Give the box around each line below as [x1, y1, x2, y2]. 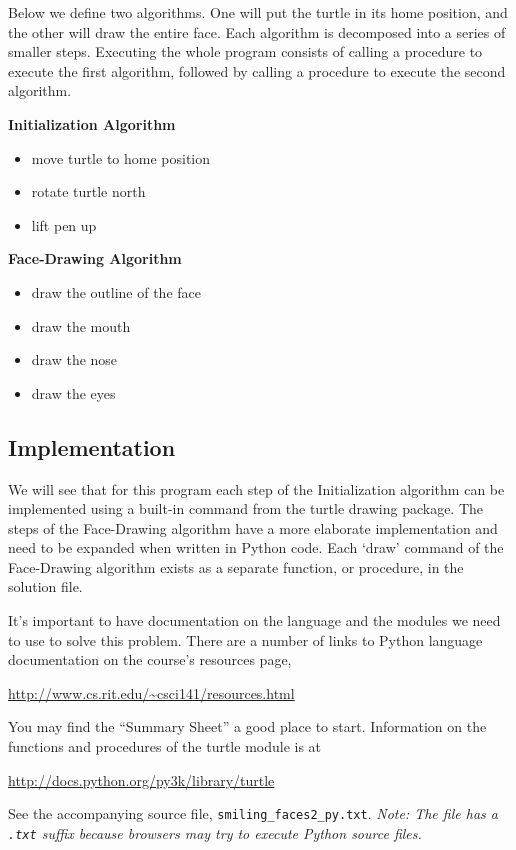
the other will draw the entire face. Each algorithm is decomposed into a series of [8, 21, 506, 42]
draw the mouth [31, 315, 131, 336]
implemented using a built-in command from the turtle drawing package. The [8, 498, 484, 519]
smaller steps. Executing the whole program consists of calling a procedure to [8, 41, 483, 62]
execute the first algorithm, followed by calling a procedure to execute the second [8, 60, 506, 81]
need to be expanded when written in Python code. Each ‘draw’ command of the [8, 537, 504, 558]
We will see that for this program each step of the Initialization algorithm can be [8, 478, 505, 499]
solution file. [8, 576, 83, 597]
